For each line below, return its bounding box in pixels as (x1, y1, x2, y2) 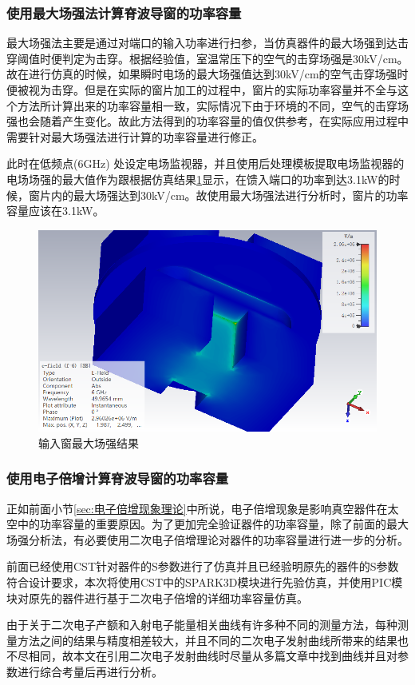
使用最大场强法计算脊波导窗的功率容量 (6, 2, 242, 22)
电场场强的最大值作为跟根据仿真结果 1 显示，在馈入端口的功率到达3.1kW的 (6, 170, 389, 187)
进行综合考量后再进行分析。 (17, 663, 163, 679)
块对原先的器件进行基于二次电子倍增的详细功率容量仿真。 (6, 589, 308, 606)
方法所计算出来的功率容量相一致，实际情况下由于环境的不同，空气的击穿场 (17, 97, 409, 114)
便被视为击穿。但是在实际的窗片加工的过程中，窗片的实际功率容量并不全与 (6, 82, 397, 98)
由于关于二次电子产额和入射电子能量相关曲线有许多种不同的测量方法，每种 (6, 616, 397, 633)
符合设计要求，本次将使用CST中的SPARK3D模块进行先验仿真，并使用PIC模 (6, 573, 403, 590)
